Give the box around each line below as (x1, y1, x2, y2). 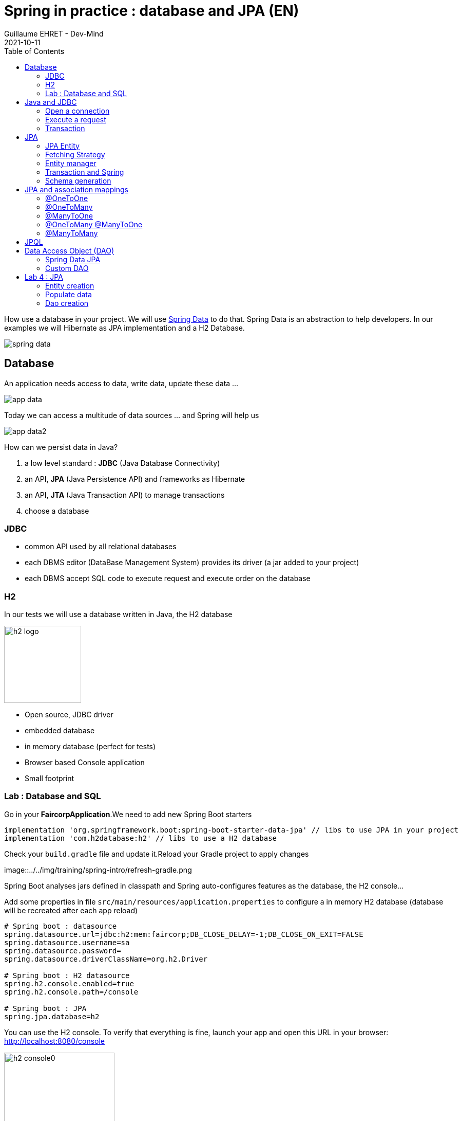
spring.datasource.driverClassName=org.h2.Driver (4, 954, 208, 963)
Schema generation (45, 176, 111, 185)
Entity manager (45, 158, 97, 168)
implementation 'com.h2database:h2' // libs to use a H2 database (4, 834, 277, 842)
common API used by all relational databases (25, 542, 177, 551)
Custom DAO (45, 263, 89, 273)
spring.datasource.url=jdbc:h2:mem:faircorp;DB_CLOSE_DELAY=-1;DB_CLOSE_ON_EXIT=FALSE (4, 930, 363, 938)
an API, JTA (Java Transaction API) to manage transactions (25, 490, 225, 499)
